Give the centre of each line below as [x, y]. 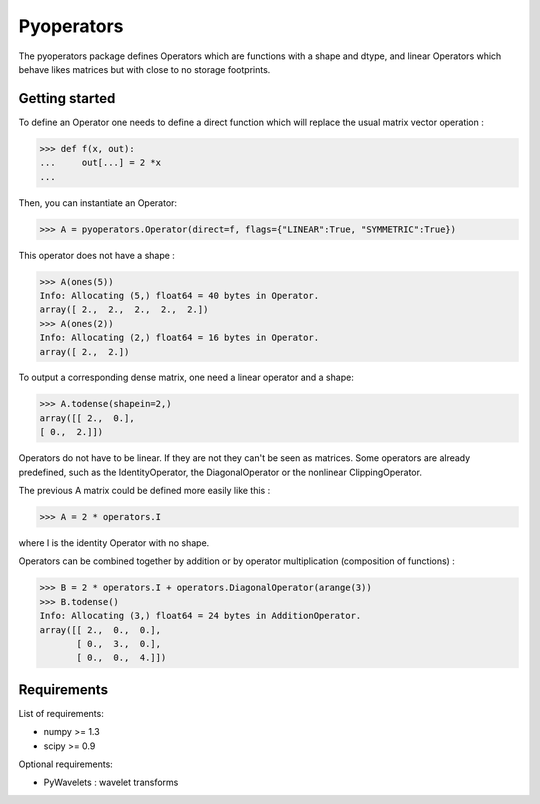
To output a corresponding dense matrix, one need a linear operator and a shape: [186, 377]
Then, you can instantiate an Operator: [98, 202]
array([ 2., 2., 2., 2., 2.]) [124, 309]
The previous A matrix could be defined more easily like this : [144, 491]
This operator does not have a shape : [96, 255]
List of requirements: [61, 713]
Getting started [67, 98]
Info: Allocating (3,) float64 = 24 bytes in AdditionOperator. [200, 616]
